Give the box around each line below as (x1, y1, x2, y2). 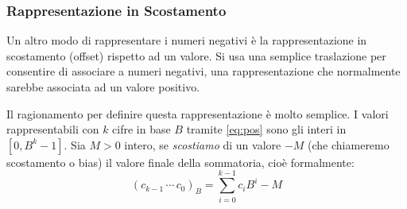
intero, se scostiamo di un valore (124, 136, 281, 153)
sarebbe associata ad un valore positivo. (6, 79, 200, 95)
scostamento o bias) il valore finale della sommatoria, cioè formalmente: (6, 153, 355, 170)
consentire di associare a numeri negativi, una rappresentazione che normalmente (6, 63, 401, 79)
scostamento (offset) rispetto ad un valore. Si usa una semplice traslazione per (6, 47, 386, 64)
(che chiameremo (308, 136, 390, 153)
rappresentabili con (6, 121, 99, 137)
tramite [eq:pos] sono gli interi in (186, 121, 347, 137)
